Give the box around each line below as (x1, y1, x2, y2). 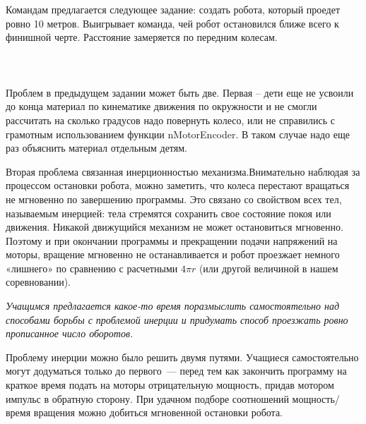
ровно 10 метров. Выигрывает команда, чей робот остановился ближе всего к (6, 16, 339, 30)
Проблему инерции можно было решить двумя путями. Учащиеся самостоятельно (6, 349, 359, 364)
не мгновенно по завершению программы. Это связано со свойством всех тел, (6, 191, 342, 206)
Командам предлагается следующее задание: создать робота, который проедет (6, 2, 341, 17)
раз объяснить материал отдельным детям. (6, 140, 187, 155)
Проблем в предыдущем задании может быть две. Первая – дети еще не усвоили (6, 85, 354, 99)
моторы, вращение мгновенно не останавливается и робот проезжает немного (6, 247, 340, 262)
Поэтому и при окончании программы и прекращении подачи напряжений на (6, 233, 338, 248)
